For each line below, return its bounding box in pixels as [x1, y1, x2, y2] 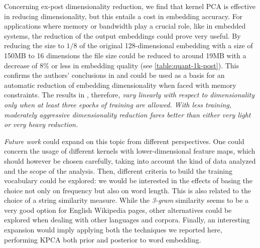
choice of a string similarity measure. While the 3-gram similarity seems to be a [4, 195, 249, 205]
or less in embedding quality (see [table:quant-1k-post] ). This [51, 60, 239, 70]
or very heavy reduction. [4, 119, 78, 130]
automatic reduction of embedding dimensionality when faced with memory [4, 79, 236, 90]
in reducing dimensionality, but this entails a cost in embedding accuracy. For [4, 11, 243, 21]
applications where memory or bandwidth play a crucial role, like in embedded [4, 21, 246, 31]
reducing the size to [4, 40, 64, 51]
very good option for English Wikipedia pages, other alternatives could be [4, 204, 232, 215]
